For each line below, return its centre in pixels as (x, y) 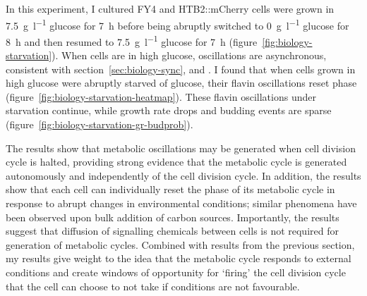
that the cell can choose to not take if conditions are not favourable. (153, 286)
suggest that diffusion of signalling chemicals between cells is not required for (172, 231)
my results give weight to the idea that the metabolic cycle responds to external (179, 258)
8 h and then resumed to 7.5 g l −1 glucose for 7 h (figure (132, 40)
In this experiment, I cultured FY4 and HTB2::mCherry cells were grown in (170, 8)
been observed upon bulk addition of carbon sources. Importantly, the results (173, 217)
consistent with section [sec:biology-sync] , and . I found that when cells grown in (181, 69)
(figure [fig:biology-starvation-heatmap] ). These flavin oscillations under (161, 96)
